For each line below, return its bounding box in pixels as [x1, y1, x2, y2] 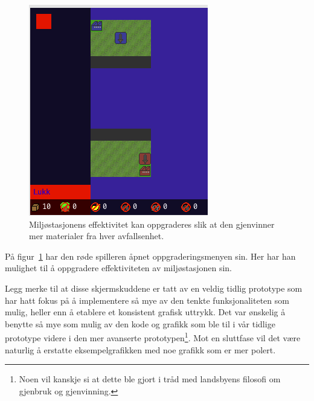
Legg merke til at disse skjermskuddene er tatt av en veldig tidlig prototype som [5, 281, 303, 294]
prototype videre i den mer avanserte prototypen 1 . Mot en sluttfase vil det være [5, 330, 301, 344]
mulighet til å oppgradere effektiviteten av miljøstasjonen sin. [5, 261, 232, 274]
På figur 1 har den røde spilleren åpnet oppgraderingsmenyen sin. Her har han [5, 249, 296, 262]
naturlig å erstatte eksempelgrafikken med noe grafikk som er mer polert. [5, 343, 276, 356]
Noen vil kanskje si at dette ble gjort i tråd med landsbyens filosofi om [19, 373, 281, 385]
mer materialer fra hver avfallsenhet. [29, 229, 164, 242]
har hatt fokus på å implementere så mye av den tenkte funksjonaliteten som [5, 294, 289, 306]
